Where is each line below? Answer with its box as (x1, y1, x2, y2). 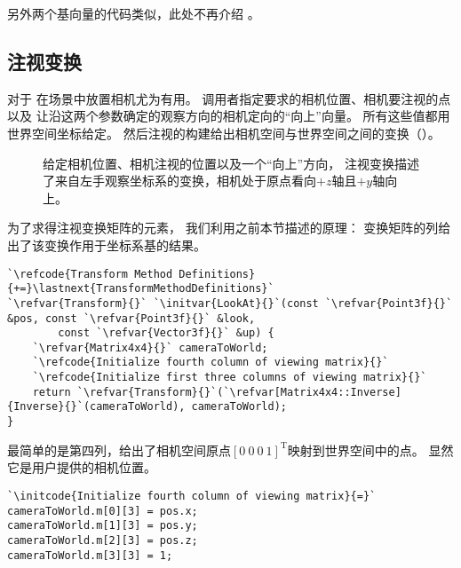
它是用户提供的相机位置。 (7, 458, 156, 477)
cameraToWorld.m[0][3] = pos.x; (7, 504, 198, 517)
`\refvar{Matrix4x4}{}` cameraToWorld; (32, 341, 268, 354)
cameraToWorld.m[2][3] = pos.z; (7, 533, 198, 547)
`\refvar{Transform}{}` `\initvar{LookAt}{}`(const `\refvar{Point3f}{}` (7, 296, 453, 310)
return (32, 385, 71, 398)
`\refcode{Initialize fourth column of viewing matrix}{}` (32, 356, 389, 369)
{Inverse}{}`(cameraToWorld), (7, 400, 186, 414)
